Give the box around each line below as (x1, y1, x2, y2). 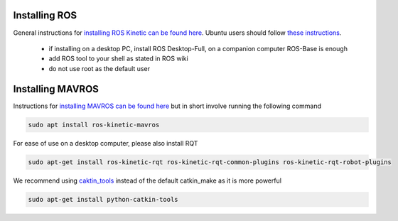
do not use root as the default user (48, 64, 151, 72)
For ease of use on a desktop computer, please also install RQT (13, 139, 198, 147)
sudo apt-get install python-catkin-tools (28, 195, 178, 203)
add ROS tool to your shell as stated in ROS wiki (48, 54, 188, 63)
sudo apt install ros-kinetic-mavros (28, 121, 160, 129)
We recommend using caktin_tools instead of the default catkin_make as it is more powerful (13, 176, 282, 185)
